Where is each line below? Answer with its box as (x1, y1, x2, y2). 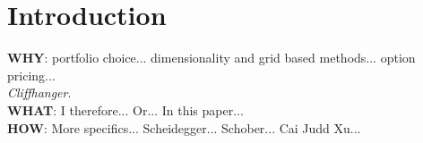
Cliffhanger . (7, 83, 72, 102)
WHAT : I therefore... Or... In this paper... (7, 100, 244, 119)
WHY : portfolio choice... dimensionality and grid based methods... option (7, 48, 416, 67)
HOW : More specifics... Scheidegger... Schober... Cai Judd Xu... (7, 118, 361, 137)
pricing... (7, 65, 56, 84)
